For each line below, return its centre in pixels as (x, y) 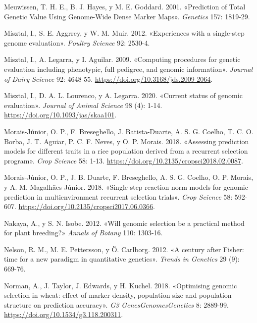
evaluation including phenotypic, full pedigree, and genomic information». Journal (128, 69)
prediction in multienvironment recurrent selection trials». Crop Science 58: (118, 196)
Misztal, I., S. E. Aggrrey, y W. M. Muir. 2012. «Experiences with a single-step (124, 33)
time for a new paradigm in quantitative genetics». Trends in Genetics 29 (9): (122, 259)
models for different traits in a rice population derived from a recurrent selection (126, 151)
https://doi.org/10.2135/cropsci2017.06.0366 (86, 206)
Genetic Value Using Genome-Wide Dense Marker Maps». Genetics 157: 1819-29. (127, 16)
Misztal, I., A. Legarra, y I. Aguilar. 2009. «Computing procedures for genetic (122, 59)
